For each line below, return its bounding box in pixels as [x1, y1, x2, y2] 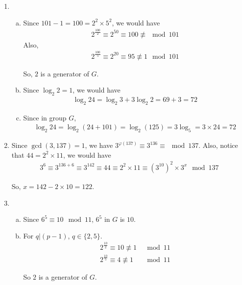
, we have [85, 140, 113, 150]
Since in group [23, 112, 67, 122]
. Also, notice [198, 140, 238, 150]
